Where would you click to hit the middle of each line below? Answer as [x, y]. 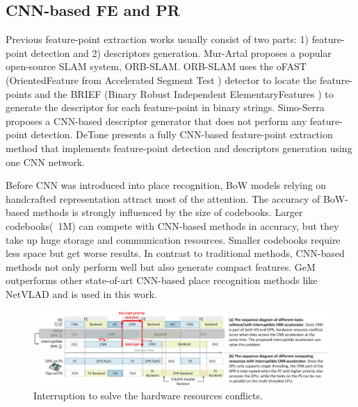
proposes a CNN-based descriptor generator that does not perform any [156, 121]
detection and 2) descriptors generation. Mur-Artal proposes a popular [181, 52]
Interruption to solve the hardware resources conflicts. [148, 395]
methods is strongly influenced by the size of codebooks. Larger [168, 212]
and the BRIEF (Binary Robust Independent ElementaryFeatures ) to [184, 93]
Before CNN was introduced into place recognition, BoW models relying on [166, 185]
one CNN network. [45, 161]
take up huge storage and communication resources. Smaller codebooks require [173, 239]
